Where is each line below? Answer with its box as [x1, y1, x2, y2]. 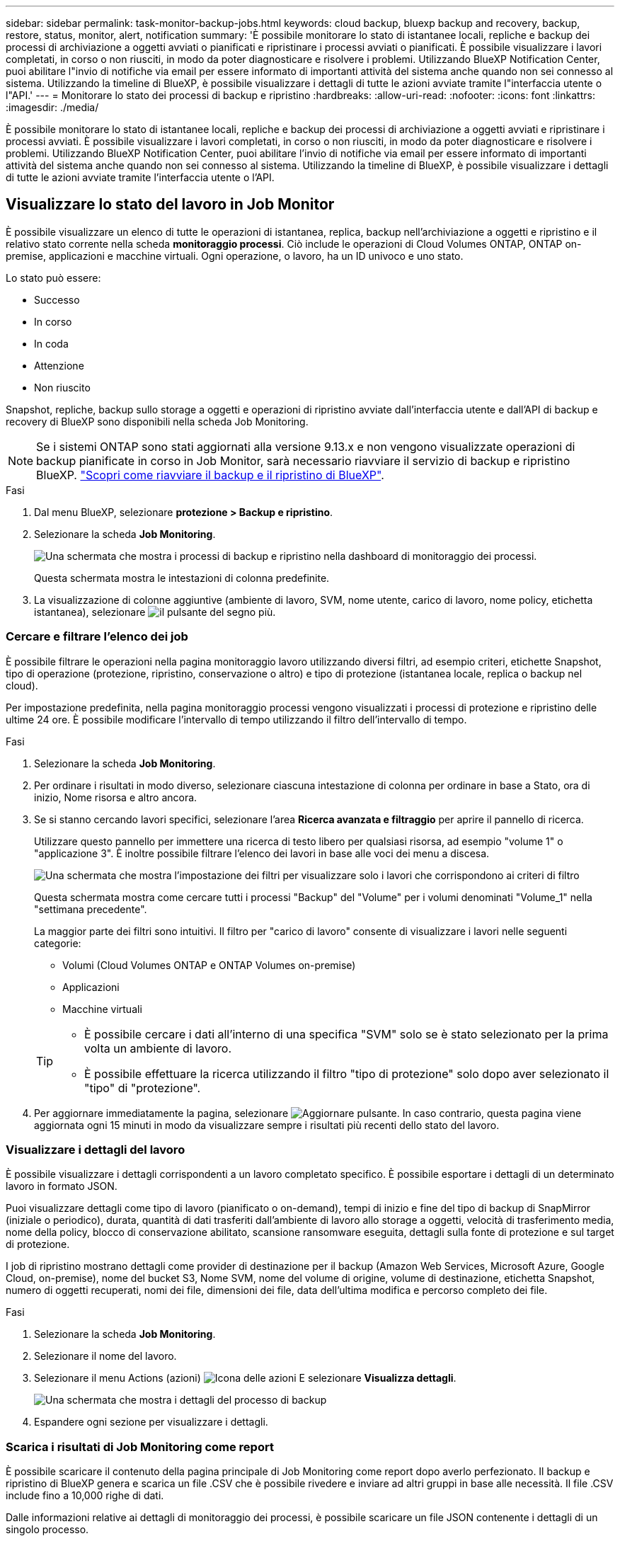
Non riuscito [34, 381, 91, 394]
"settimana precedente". [34, 903, 147, 915]
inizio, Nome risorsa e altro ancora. [34, 791, 197, 803]
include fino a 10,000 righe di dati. [6, 1489, 164, 1502]
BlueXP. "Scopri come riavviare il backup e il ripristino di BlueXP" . [36, 467, 384, 482]
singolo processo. [6, 1523, 89, 1536]
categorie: [34, 936, 81, 949]
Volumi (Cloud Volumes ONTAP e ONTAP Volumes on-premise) [62, 958, 356, 971]
